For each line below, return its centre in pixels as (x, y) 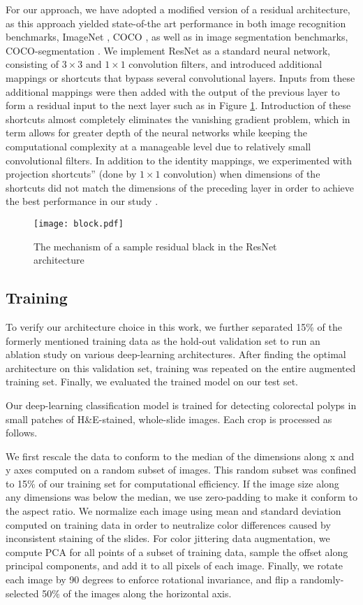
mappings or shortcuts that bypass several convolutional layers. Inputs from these (180, 77)
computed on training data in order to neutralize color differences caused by (168, 524)
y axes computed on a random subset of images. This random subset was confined (181, 470)
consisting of (32, 64)
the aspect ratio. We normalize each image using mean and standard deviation (173, 511)
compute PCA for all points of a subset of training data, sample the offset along (177, 551)
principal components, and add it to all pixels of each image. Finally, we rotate (175, 565)
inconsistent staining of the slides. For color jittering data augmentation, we (168, 538)
